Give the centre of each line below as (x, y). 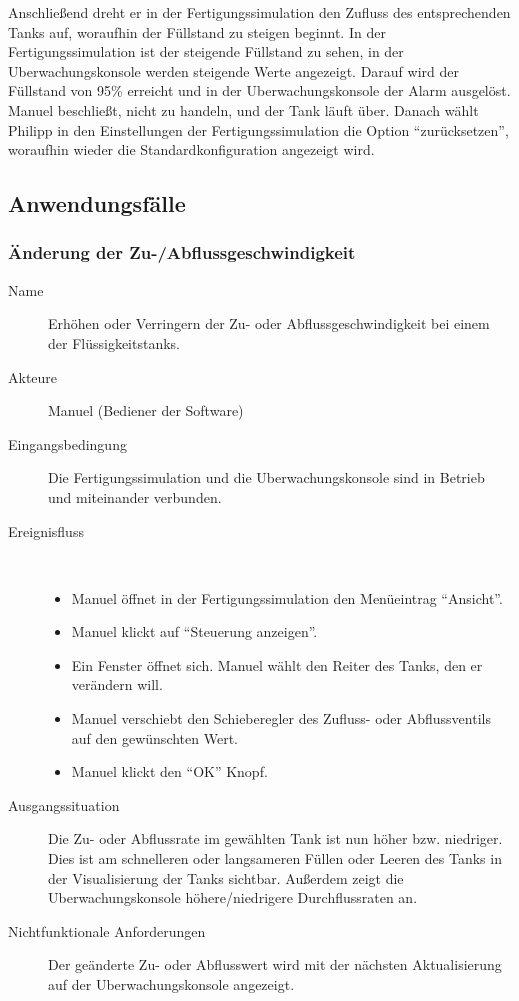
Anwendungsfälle (97, 203)
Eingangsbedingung (67, 443)
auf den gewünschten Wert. (154, 737)
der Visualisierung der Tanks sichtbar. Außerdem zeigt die (226, 877)
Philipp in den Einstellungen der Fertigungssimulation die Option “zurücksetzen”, (258, 129)
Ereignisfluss (46, 530)
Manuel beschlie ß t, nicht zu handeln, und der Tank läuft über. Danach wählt (243, 109)
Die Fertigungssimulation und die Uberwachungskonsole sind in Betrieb (266, 477)
